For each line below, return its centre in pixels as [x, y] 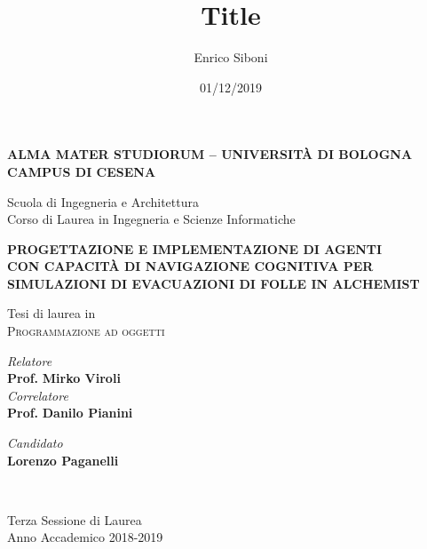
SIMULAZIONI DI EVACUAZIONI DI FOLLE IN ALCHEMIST [213, 283]
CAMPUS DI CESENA [82, 171]
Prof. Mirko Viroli [64, 378]
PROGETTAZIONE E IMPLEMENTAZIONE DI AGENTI [195, 248]
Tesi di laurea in [51, 313]
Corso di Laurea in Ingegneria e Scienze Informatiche [151, 219]
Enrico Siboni [231, 57]
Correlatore [38, 395]
